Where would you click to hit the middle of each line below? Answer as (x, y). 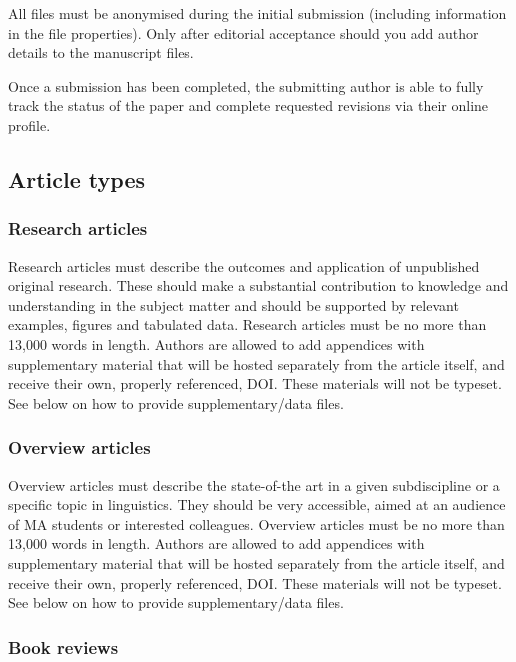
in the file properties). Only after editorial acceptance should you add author (243, 32)
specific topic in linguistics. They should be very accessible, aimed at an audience (257, 504)
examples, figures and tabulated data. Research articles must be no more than (247, 324)
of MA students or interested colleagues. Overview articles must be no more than (256, 523)
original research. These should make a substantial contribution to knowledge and (258, 285)
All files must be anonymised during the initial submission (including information (257, 13)
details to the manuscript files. (101, 52)
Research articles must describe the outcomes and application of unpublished (244, 265)
